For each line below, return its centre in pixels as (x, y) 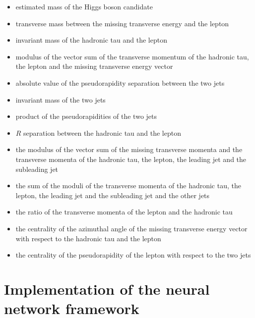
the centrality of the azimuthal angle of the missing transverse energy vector (131, 228)
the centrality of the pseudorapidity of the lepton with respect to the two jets (133, 255)
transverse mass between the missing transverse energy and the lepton (122, 23)
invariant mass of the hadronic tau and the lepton (91, 40)
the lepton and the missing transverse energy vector (94, 66)
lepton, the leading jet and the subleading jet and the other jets (113, 195)
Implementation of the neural (107, 289)
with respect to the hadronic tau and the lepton (88, 238)
